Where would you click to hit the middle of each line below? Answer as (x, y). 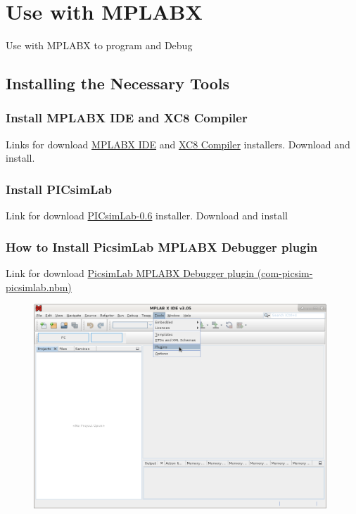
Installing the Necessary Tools (117, 83)
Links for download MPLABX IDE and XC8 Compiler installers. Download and (178, 144)
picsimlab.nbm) (39, 287)
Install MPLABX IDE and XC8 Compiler (127, 118)
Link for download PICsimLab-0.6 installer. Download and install (147, 216)
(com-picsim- (285, 272)
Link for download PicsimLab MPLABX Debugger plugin (130, 272)
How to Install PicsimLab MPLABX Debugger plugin (162, 246)
